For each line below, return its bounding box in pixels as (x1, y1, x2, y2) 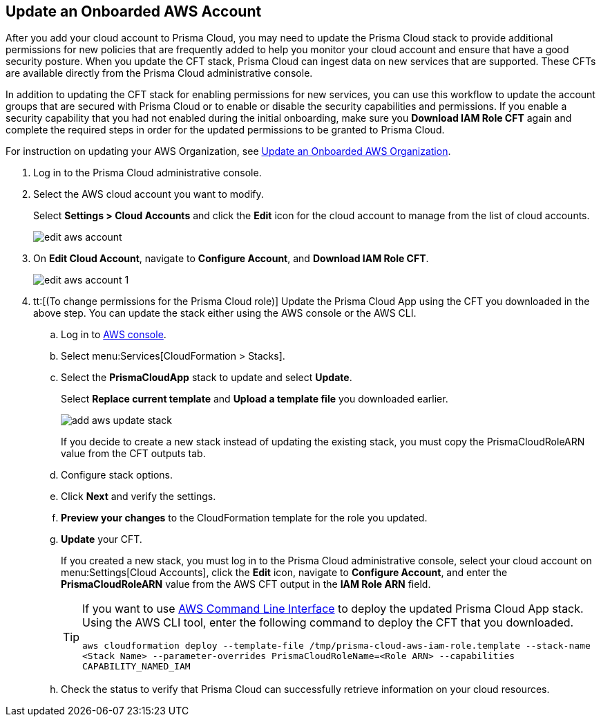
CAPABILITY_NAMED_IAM (82, 661, 191, 672)
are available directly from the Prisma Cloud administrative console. (6, 67, 313, 80)
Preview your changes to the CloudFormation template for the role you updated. (61, 512, 428, 524)
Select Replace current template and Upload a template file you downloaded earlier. (61, 393, 448, 405)
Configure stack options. (61, 469, 173, 481)
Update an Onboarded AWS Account (6, 3, 262, 20)
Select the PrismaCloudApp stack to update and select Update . (61, 371, 352, 384)
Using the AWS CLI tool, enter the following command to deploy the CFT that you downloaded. (82, 615, 574, 630)
